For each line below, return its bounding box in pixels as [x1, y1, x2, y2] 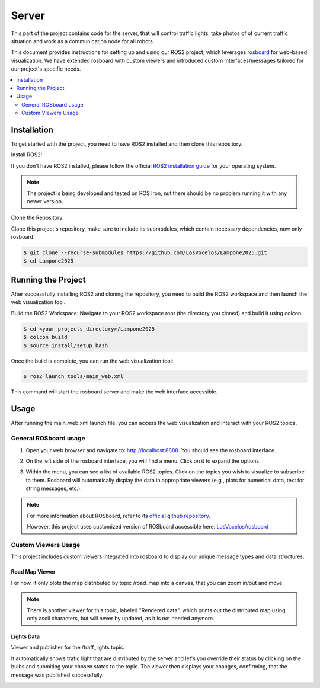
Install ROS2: [11, 151, 43, 158]
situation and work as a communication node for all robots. [11, 37, 155, 44]
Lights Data [11, 633, 40, 640]
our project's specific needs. [11, 65, 81, 72]
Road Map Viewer [11, 568, 56, 575]
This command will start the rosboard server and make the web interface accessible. [11, 388, 218, 395]
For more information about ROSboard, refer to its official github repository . [27, 512, 210, 519]
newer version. [27, 197, 63, 204]
